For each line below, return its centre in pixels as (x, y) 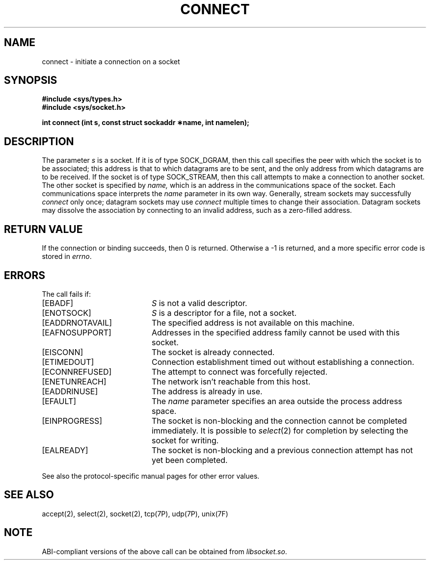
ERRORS (25, 275)
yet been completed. (189, 460)
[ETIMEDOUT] (68, 362)
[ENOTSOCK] (67, 313)
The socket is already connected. (213, 352)
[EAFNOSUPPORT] (77, 332)
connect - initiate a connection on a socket (111, 61)
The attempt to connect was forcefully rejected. (240, 372)
